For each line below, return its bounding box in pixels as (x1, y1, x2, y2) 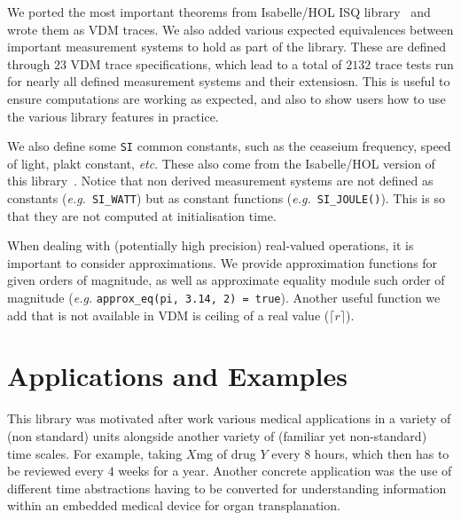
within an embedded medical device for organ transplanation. (7, 496, 340, 515)
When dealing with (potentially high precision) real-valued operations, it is (7, 236, 414, 255)
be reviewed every (7, 461, 104, 480)
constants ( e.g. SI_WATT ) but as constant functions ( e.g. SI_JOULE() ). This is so (7, 189, 445, 207)
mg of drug (196, 444, 256, 462)
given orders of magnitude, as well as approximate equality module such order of (7, 271, 445, 289)
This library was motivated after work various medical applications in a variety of (7, 409, 451, 428)
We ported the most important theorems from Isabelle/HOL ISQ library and (7, 3, 431, 20)
